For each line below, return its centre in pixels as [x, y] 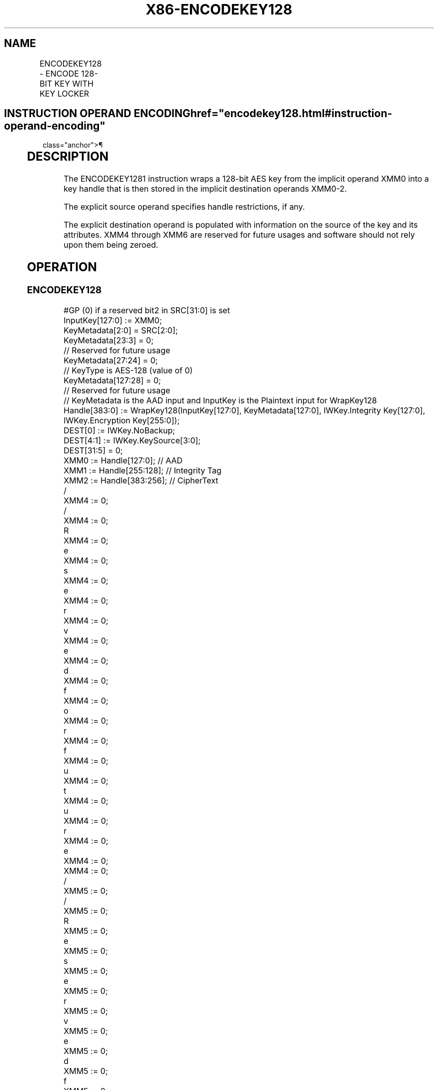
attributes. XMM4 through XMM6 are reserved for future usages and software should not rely [239, 235]
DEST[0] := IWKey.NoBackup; [119, 430]
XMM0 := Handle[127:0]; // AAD [123, 460]
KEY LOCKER [64, 93]
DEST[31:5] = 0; [93, 450]
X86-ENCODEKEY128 [219, 10]
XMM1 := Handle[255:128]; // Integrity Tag [142, 470]
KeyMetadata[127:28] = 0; [112, 380]
